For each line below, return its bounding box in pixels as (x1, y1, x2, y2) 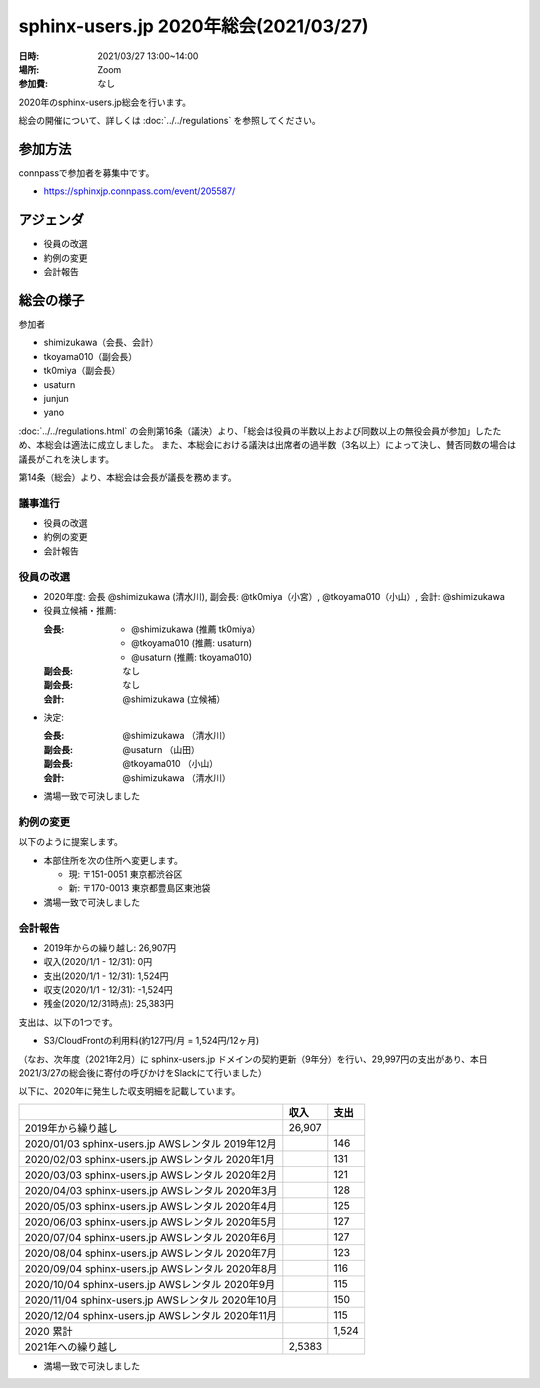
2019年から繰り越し (24, 1121, 119, 1135)
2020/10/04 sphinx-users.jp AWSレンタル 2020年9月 (24, 1277, 276, 1291)
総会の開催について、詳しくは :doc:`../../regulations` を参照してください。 (18, 115, 321, 127)
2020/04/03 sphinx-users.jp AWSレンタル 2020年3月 (24, 1183, 278, 1197)
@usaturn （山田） (122, 743, 200, 755)
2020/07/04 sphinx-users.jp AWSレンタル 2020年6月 (24, 1230, 277, 1244)
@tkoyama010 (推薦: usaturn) (131, 637, 253, 649)
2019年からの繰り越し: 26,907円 (43, 941, 177, 954)
